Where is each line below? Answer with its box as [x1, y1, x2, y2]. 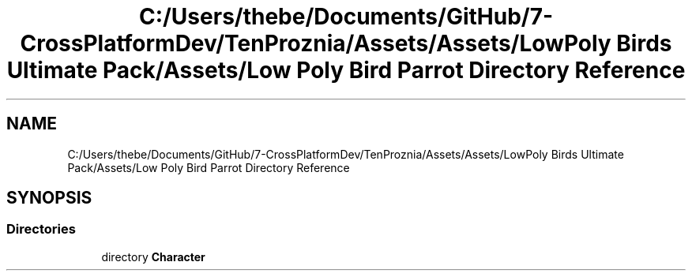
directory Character [101, 249, 205, 264]
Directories [6, 221, 76, 238]
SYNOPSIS [6, 188, 92, 208]
